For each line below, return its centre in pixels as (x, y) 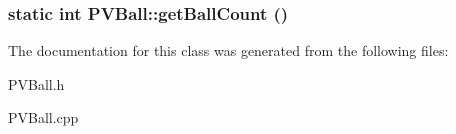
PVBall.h (36, 83)
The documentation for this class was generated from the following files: (228, 50)
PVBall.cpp (43, 117)
